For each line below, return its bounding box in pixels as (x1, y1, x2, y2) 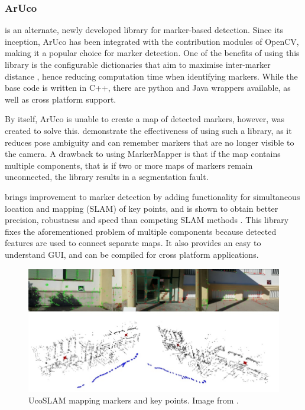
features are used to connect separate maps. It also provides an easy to (5, 237, 261, 249)
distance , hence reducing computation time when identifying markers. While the (5, 70, 298, 82)
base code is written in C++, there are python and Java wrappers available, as (5, 81, 291, 94)
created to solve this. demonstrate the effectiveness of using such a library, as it (5, 124, 292, 136)
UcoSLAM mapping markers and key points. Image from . (28, 393, 239, 406)
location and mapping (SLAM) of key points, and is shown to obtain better (5, 202, 278, 214)
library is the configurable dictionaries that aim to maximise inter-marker (5, 58, 271, 70)
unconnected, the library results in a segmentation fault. (5, 170, 209, 183)
